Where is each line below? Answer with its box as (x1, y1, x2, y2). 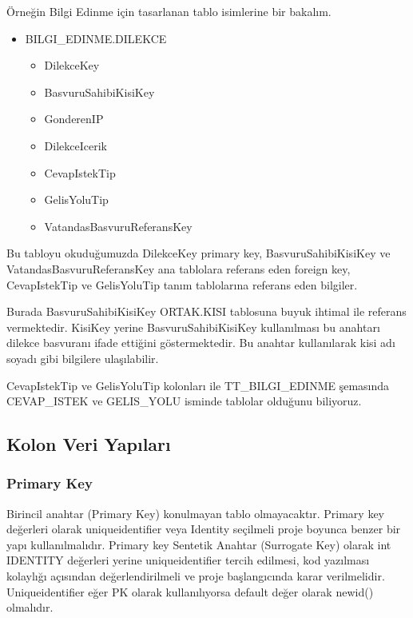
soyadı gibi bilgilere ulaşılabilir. (6, 349, 159, 366)
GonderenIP (44, 110, 104, 127)
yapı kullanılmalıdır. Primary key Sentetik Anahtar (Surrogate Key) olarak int (6, 536, 391, 552)
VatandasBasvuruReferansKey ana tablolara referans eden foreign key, (6, 260, 351, 277)
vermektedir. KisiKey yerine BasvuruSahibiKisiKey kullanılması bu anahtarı (6, 318, 380, 335)
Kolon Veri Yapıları (6, 432, 171, 457)
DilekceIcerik (44, 137, 107, 154)
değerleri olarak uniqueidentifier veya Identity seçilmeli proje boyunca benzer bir (6, 520, 401, 537)
